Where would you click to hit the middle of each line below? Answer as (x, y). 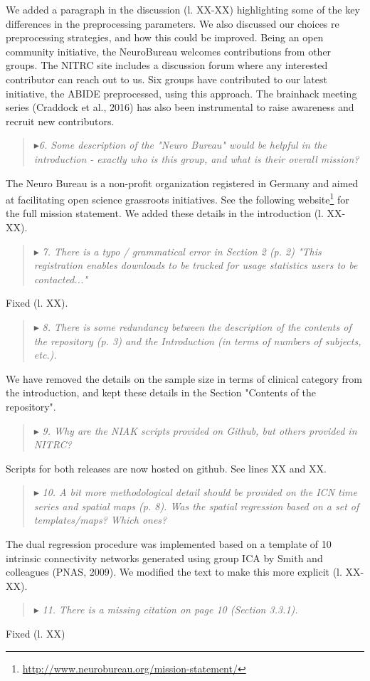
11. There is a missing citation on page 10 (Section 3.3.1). (170, 609)
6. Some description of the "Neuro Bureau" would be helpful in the (183, 145)
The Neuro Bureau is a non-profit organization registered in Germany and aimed (182, 183)
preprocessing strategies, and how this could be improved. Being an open (165, 37)
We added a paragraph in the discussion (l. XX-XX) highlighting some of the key (183, 9)
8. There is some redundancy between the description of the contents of (197, 326)
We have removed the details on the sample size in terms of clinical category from (184, 378)
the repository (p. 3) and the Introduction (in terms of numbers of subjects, (197, 340)
